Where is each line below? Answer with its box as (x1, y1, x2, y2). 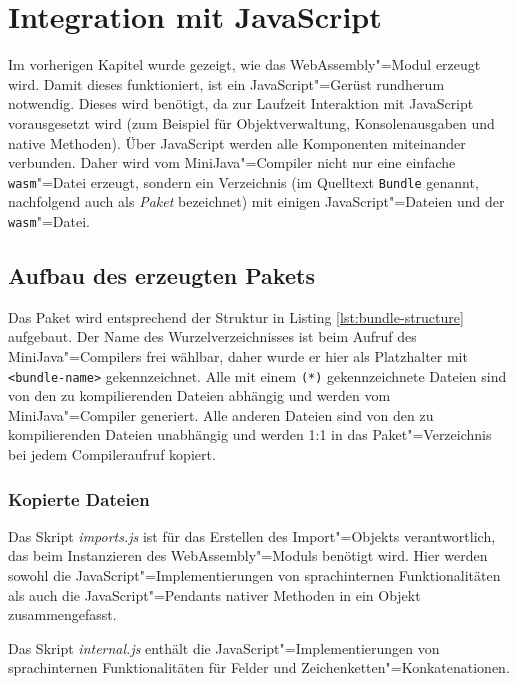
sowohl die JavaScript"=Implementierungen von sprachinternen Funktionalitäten (8, 565, 501, 586)
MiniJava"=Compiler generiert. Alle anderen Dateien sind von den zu (8, 404, 434, 425)
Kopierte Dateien (8, 486, 150, 511)
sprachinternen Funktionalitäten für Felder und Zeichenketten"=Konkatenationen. (8, 657, 510, 678)
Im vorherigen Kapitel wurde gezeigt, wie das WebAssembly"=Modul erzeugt (8, 54, 481, 75)
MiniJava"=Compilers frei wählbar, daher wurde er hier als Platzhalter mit (8, 345, 468, 366)
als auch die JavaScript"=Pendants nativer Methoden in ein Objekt (8, 584, 421, 605)
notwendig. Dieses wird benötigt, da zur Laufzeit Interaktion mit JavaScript (8, 93, 474, 114)
